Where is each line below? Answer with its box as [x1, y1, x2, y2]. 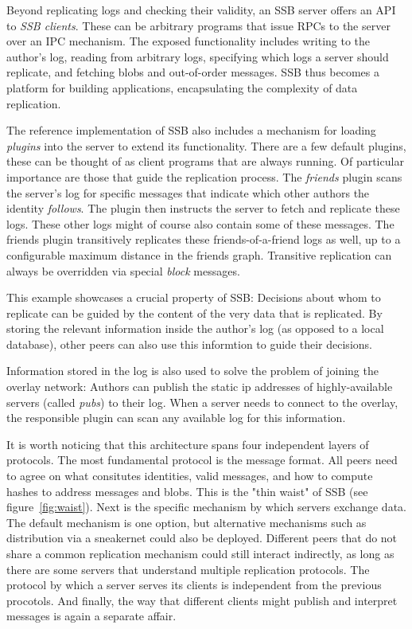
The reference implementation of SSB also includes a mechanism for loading [6, 122, 376, 139]
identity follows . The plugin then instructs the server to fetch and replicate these [6, 200, 400, 217]
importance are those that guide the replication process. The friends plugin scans [6, 168, 402, 185]
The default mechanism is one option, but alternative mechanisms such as [6, 514, 367, 530]
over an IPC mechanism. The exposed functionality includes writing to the [6, 33, 371, 49]
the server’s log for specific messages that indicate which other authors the [6, 184, 370, 201]
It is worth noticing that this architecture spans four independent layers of [6, 436, 369, 452]
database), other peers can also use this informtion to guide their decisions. [6, 335, 372, 352]
